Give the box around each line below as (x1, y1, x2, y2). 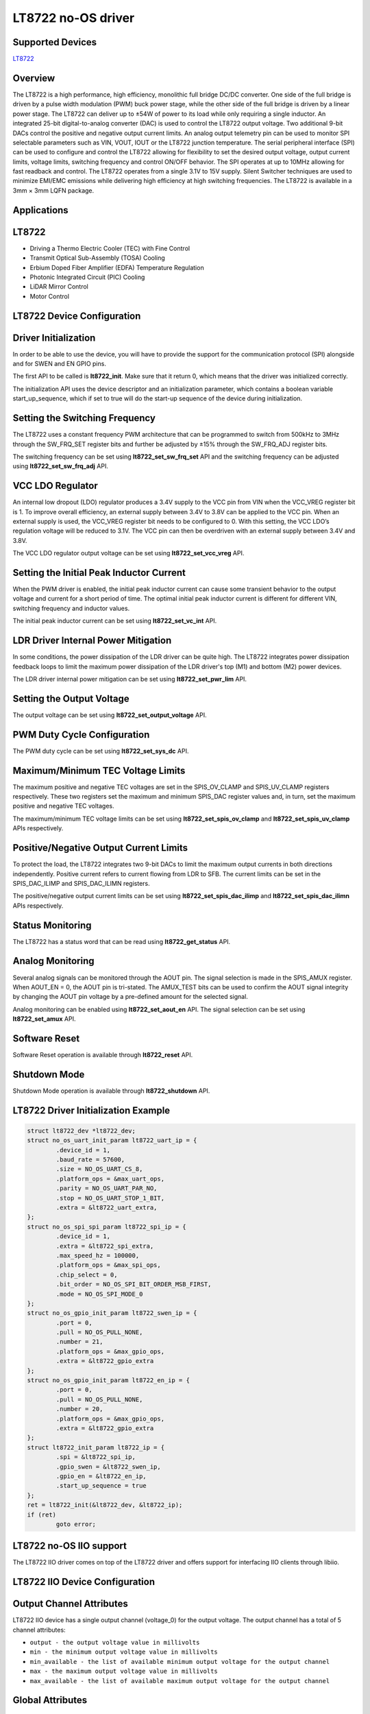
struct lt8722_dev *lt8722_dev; (27, 1126, 136, 1135)
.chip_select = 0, (56, 1270, 118, 1279)
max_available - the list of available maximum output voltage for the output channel (29, 1677, 330, 1685)
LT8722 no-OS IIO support (12, 1540, 127, 1552)
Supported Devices (12, 36, 97, 48)
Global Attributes (12, 1694, 88, 1706)
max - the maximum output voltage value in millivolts (29, 1667, 219, 1676)
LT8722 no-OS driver (12, 10, 135, 25)
